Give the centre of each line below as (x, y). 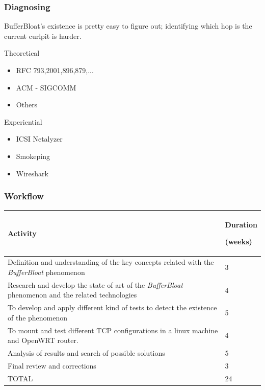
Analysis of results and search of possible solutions (86, 353)
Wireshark (32, 173)
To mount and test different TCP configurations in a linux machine (113, 330)
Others (27, 105)
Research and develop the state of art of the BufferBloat (95, 284)
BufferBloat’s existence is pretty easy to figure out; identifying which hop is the (128, 26)
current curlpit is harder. (43, 36)
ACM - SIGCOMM (46, 87)
